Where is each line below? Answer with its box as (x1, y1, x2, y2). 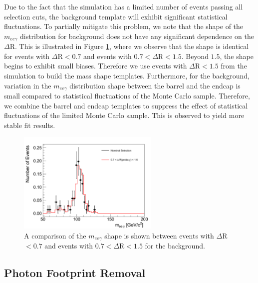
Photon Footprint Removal (4, 265, 146, 280)
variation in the (4, 80, 51, 90)
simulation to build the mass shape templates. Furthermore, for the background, (4, 70, 250, 81)
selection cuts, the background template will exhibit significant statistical (4, 11, 228, 21)
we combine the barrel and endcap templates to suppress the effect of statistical (4, 100, 248, 110)
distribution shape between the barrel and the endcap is (69, 80, 241, 90)
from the (221, 60, 247, 71)
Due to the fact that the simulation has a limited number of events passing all (4, 1, 243, 11)
